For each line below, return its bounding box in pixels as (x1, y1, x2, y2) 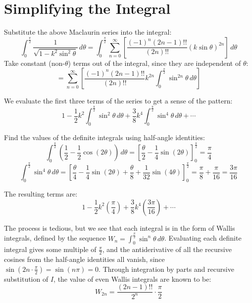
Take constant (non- (4, 57, 65, 68)
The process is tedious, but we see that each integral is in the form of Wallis (4, 222, 235, 233)
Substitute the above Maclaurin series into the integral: (4, 27, 172, 37)
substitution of (4, 273, 49, 284)
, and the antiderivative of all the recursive (102, 244, 232, 254)
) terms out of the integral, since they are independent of (68, 57, 241, 68)
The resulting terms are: (4, 188, 78, 199)
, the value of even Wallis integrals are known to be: (53, 273, 211, 284)
